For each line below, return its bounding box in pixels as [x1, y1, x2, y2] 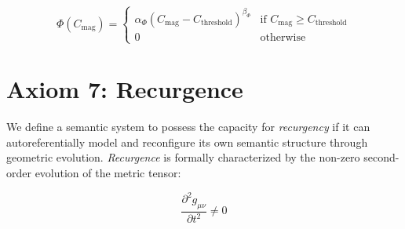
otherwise [260, 31, 306, 43]
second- [363, 149, 400, 165]
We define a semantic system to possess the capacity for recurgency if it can [6, 118, 370, 135]
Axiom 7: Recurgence [6, 73, 243, 105]
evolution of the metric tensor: [35, 164, 181, 180]
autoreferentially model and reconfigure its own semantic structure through [6, 133, 368, 150]
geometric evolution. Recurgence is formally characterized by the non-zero [6, 149, 360, 165]
